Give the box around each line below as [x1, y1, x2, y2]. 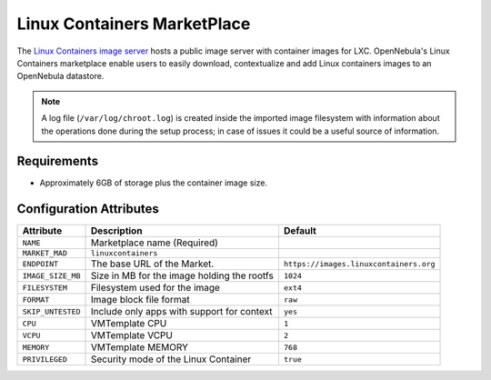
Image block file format [90, 294, 190, 306]
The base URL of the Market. [90, 257, 215, 270]
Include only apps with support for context [90, 305, 273, 318]
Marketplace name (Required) [90, 236, 218, 249]
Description [90, 225, 143, 237]
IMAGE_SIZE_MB [22, 271, 81, 281]
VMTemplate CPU [90, 317, 167, 330]
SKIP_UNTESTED [22, 306, 81, 316]
